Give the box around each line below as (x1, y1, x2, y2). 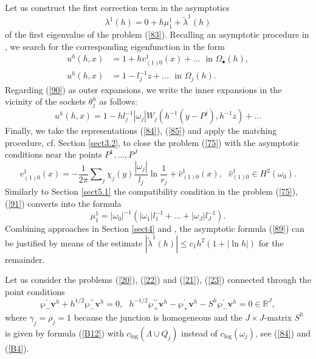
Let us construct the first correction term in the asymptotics (5, 1, 230, 13)
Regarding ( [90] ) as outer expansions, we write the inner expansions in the (5, 83, 282, 96)
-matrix (264, 310, 292, 323)
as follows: (99, 95, 137, 108)
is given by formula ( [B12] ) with (5, 326, 124, 339)
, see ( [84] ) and (255, 326, 311, 339)
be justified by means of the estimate (5, 236, 143, 249)
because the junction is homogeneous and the (74, 310, 242, 323)
